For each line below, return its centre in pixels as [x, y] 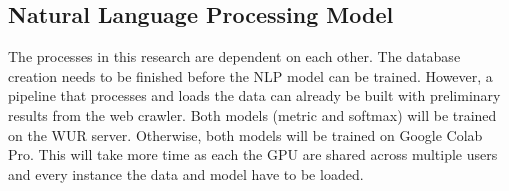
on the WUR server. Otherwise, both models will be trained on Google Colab [245, 134]
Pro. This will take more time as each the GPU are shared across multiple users [253, 154]
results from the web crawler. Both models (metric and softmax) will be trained [252, 114]
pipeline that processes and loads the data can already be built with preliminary [254, 95]
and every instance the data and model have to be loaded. [186, 173]
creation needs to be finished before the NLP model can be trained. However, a [250, 75]
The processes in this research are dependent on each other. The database [234, 56]
